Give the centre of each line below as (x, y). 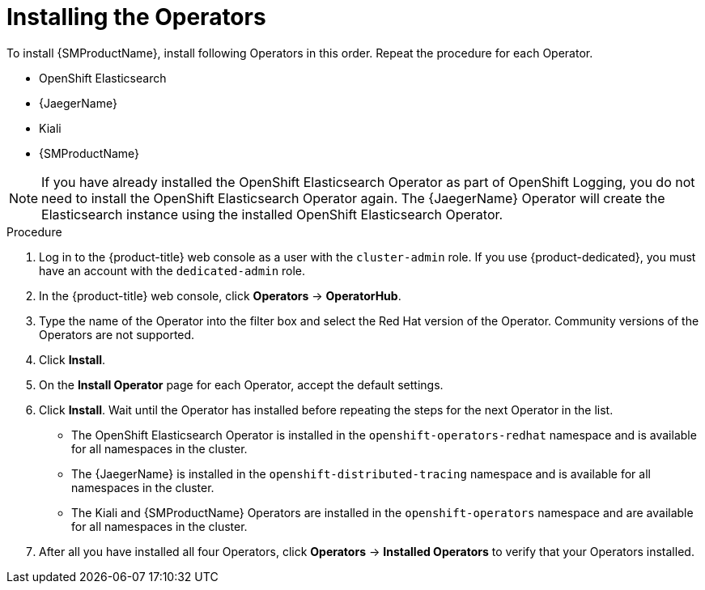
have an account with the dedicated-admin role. (172, 270)
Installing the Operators (136, 17)
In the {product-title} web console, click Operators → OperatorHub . (220, 295)
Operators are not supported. (117, 334)
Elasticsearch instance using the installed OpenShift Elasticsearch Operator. (272, 214)
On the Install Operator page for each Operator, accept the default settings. (241, 384)
